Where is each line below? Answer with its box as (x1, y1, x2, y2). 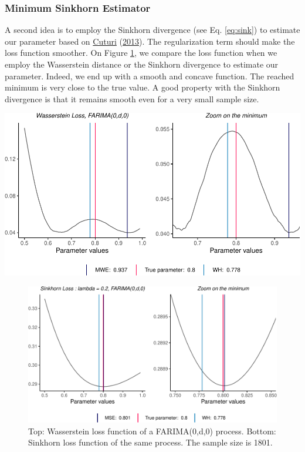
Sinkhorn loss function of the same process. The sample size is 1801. (28, 436, 273, 448)
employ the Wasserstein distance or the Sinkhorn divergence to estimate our (5, 58, 279, 70)
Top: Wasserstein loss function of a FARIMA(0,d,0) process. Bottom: (28, 424, 276, 437)
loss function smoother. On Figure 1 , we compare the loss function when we (5, 46, 277, 59)
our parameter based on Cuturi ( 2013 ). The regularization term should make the (5, 35, 295, 47)
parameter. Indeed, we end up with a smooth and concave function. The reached (5, 69, 294, 82)
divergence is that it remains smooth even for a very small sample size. (5, 92, 259, 105)
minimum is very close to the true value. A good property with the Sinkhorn (5, 81, 280, 93)
